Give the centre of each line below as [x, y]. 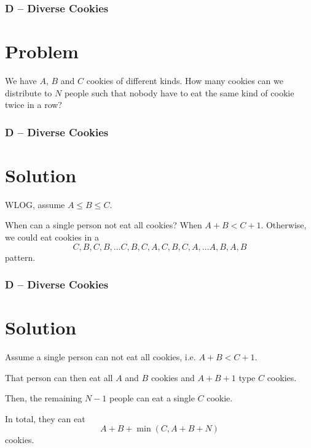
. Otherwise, [284, 225]
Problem [42, 51]
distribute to [29, 92]
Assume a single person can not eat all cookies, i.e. [100, 357]
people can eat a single [152, 398]
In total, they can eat [45, 418]
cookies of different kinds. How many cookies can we [185, 80]
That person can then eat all [59, 377]
